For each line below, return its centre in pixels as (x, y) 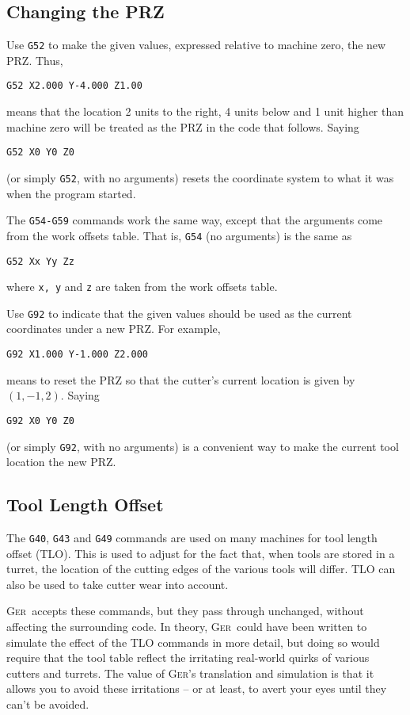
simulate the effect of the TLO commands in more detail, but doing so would (193, 642)
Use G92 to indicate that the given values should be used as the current (179, 313)
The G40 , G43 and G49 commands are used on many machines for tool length (192, 538)
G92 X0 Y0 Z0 (40, 421)
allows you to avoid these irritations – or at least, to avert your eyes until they (197, 688)
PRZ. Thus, (35, 60)
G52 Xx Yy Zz (40, 261)
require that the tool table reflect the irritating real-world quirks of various (188, 658)
